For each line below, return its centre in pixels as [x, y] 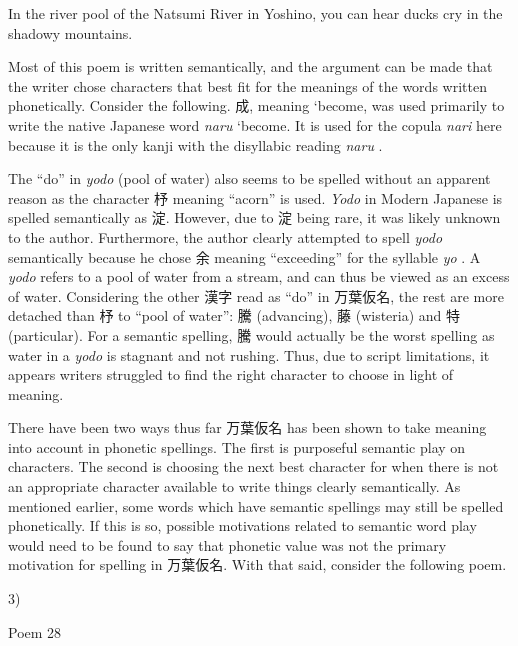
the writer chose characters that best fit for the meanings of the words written [247, 85]
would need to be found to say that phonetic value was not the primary [227, 544]
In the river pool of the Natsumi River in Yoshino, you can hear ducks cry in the [255, 13]
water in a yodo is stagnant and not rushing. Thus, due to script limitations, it [249, 354]
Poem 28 [35, 631]
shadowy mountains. [70, 32]
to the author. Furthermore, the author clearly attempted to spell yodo [225, 236]
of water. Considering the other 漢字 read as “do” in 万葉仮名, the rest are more [256, 295]
